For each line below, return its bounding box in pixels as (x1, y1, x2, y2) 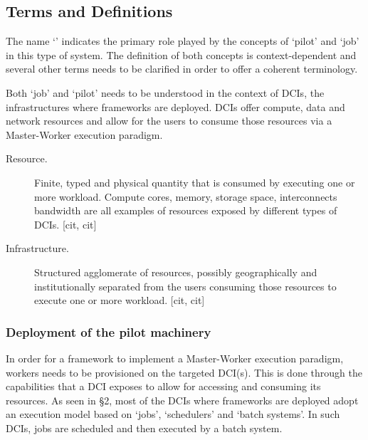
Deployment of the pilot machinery (6, 323, 211, 340)
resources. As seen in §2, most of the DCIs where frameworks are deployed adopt (6, 392, 359, 407)
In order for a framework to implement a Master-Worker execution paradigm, (6, 350, 344, 365)
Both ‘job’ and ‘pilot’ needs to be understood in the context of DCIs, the (6, 85, 325, 100)
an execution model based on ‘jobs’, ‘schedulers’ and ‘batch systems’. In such (6, 407, 340, 421)
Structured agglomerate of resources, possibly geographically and (34, 264, 317, 279)
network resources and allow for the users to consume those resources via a (6, 113, 332, 128)
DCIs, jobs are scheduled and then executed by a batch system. (6, 420, 283, 435)
